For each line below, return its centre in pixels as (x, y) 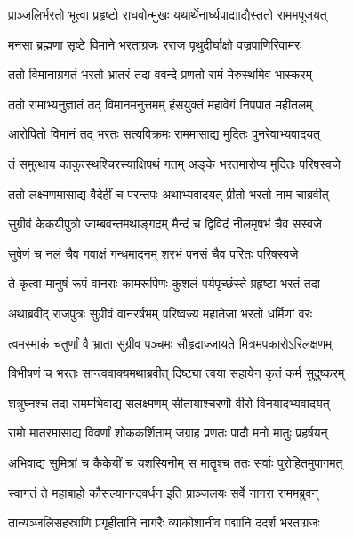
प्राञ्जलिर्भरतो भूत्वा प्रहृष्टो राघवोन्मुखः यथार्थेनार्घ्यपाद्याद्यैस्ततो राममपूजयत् (168, 14)
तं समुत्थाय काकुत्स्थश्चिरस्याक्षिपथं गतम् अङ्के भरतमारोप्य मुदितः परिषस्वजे (174, 163)
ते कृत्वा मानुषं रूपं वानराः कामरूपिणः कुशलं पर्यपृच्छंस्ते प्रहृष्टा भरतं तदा (164, 283)
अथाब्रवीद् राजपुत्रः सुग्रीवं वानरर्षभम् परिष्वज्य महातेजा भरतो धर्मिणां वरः (160, 313)
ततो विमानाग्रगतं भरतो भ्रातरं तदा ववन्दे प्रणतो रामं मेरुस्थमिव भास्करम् (160, 74)
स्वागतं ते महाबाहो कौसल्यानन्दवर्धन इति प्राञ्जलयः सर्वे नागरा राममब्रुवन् (164, 492)
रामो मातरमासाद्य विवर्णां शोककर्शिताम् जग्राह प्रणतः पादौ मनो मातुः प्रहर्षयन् (168, 433)
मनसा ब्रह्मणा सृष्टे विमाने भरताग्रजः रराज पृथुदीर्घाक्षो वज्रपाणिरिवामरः (155, 44)
